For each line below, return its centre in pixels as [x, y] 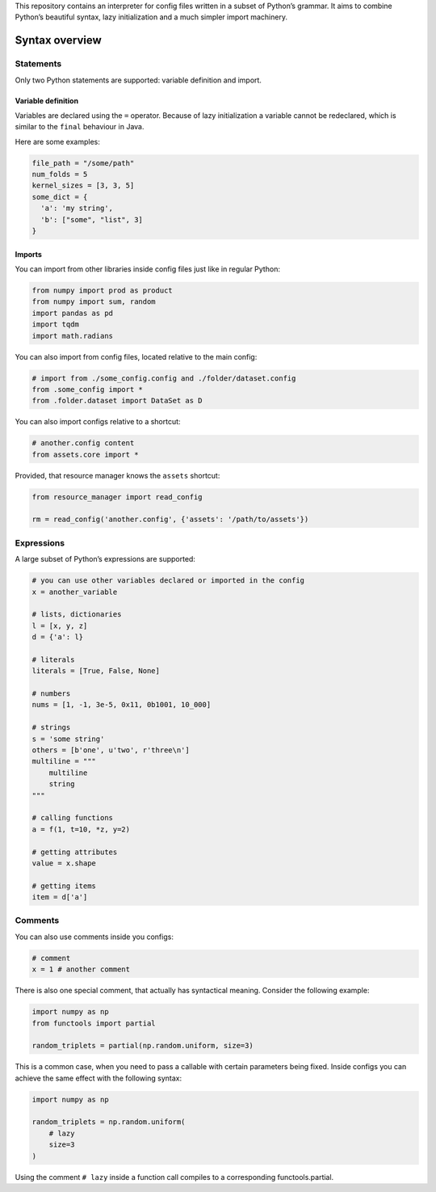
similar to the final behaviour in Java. [80, 127]
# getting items [64, 886]
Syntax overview [59, 40]
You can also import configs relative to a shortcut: [98, 422]
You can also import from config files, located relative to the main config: [136, 356]
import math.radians [72, 336]
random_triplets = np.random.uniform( [109, 1122]
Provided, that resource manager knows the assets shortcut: [117, 475]
